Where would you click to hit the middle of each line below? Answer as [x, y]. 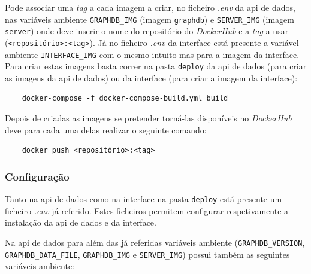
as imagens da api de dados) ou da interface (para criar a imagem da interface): [151, 77]
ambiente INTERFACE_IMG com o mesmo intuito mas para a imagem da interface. [152, 54]
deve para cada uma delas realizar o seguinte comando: [106, 130]
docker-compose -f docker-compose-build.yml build [125, 98]
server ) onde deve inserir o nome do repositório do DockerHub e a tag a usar [147, 31]
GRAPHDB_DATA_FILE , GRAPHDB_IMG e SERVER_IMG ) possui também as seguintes [147, 254]
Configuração [37, 176]
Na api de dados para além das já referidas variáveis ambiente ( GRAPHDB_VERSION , [155, 242]
